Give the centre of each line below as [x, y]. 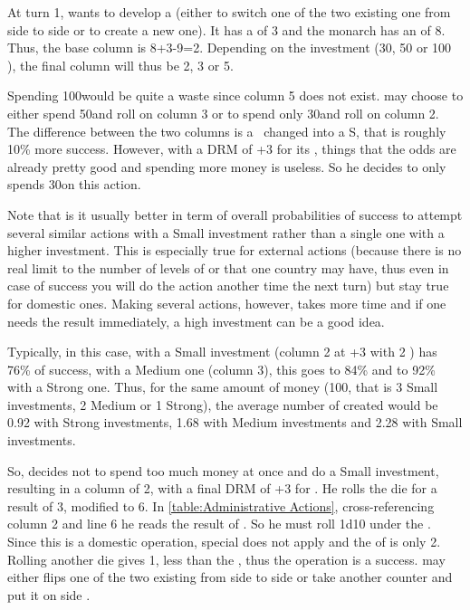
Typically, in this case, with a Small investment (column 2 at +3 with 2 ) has [222, 352]
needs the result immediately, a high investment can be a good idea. [196, 321]
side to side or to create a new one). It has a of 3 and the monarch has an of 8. [226, 29]
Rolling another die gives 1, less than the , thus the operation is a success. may [226, 559]
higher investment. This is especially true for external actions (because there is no [235, 250]
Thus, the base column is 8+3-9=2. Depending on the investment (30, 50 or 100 [230, 48]
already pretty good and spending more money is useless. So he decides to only [227, 166]
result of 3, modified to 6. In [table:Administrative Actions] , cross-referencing [221, 505]
